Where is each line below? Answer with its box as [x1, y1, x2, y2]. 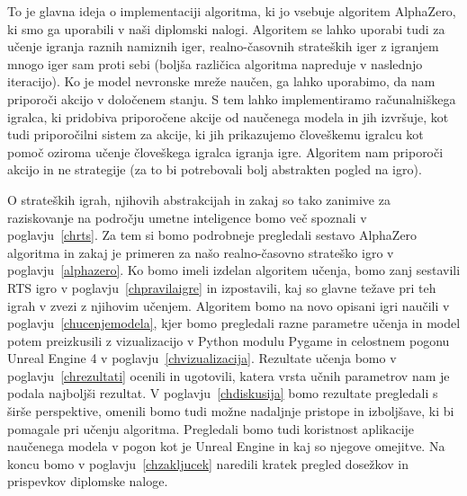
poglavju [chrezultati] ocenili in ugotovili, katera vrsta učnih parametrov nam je [7, 366, 450, 385]
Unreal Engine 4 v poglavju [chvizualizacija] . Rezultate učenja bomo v [7, 349, 397, 368]
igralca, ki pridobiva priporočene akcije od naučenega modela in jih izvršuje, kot [7, 107, 449, 126]
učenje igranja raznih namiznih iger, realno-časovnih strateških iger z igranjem [7, 37, 439, 56]
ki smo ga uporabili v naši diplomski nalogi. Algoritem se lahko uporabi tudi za [7, 19, 445, 38]
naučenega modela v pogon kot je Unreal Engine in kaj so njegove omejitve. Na [7, 437, 445, 456]
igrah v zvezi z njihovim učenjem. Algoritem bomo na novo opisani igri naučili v [7, 296, 450, 314]
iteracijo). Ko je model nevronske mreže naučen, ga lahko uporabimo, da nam [7, 72, 436, 91]
